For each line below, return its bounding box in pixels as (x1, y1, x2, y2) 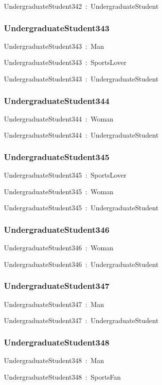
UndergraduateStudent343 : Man (4, 41, 104, 51)
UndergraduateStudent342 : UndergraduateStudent (4, 1, 159, 11)
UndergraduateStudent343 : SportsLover (4, 57, 126, 67)
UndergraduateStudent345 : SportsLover (4, 170, 126, 180)
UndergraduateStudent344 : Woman (4, 113, 113, 123)
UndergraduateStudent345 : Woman (4, 186, 113, 196)
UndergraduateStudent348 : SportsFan (4, 371, 121, 382)
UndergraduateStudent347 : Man (4, 299, 104, 309)
